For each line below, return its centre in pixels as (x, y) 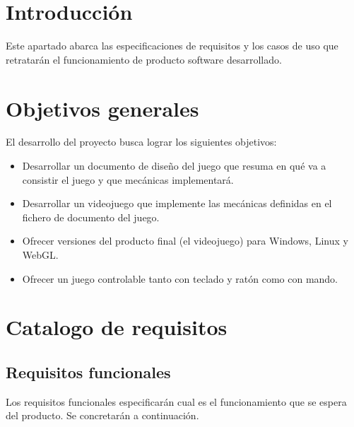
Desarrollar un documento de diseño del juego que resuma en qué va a (174, 166)
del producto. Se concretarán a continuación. (102, 415)
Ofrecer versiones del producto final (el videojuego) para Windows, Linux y (185, 241)
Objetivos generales (102, 108)
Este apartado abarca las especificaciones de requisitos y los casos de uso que (172, 46)
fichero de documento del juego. (91, 217)
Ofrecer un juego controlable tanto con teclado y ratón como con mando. (180, 278)
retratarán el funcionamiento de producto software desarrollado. (144, 59)
